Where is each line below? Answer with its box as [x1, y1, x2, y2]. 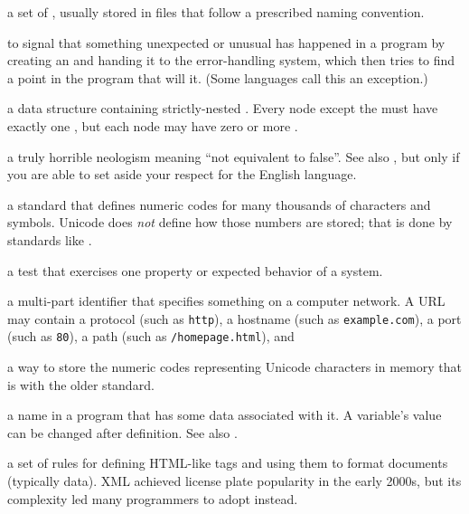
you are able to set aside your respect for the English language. [7, 165, 357, 184]
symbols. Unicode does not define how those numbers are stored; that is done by [7, 213, 453, 232]
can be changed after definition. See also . [7, 423, 238, 442]
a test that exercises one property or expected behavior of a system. [7, 261, 383, 280]
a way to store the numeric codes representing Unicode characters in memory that [7, 357, 462, 376]
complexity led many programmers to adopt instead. [7, 489, 298, 508]
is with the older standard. [7, 375, 155, 394]
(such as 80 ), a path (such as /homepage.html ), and [7, 327, 295, 346]
